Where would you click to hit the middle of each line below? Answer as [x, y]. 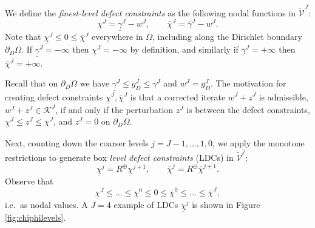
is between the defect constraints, [248, 109]
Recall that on [32, 83]
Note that [23, 37]
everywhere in [117, 37]
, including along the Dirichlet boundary [227, 37]
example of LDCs [146, 204]
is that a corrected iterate [178, 96]
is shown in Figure [226, 204]
